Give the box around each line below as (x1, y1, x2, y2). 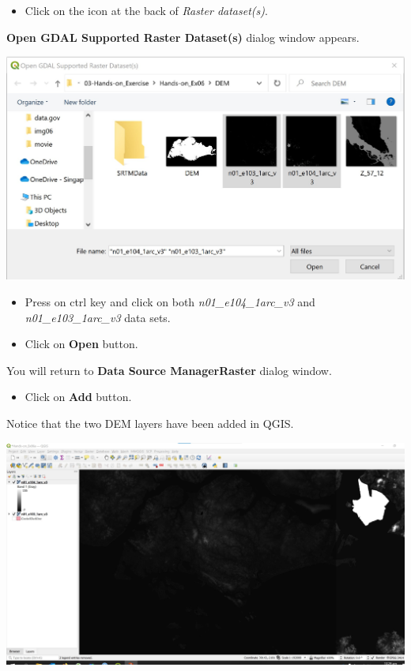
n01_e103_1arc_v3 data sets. (25, 309, 171, 325)
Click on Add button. (25, 388, 132, 405)
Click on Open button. (25, 335, 138, 352)
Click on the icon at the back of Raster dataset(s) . (25, 2, 268, 18)
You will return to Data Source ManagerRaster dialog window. (6, 362, 332, 378)
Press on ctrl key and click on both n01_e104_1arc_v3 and (25, 294, 315, 310)
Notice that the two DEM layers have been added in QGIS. (6, 415, 294, 432)
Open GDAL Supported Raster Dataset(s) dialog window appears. (6, 28, 360, 45)
